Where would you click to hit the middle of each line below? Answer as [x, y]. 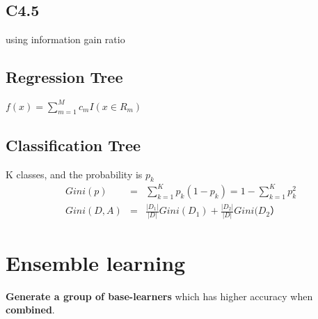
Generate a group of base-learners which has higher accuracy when [159, 296]
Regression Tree [64, 77]
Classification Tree [73, 145]
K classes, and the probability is [74, 174]
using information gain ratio [65, 39]
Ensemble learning [96, 262]
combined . [30, 310]
